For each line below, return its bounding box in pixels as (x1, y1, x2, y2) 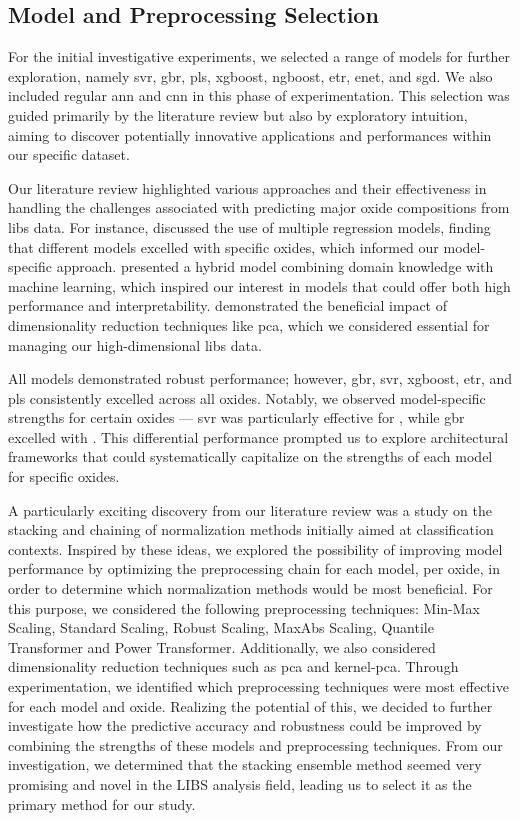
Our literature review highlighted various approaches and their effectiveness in (8, 177, 487, 198)
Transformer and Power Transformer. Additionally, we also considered (8, 636, 436, 657)
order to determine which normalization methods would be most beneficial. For (8, 578, 493, 599)
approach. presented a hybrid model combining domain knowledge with (56, 256, 494, 277)
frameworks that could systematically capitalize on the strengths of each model (8, 446, 493, 467)
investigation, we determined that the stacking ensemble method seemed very (8, 754, 482, 775)
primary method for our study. (8, 793, 196, 814)
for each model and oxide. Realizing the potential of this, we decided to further (8, 695, 493, 716)
